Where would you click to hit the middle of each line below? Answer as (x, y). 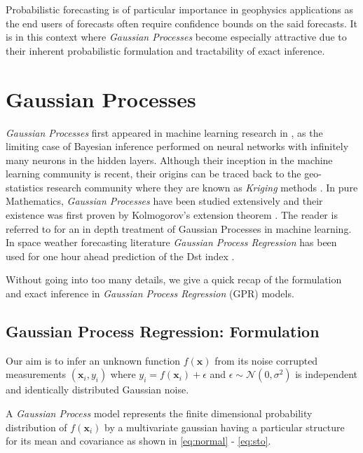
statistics (25, 187)
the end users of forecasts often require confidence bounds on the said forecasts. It (182, 23)
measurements (36, 374)
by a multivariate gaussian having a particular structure (225, 427)
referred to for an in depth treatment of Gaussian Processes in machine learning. (179, 228)
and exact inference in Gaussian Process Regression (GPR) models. (150, 293)
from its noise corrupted (266, 360)
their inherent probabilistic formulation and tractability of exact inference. (165, 50)
